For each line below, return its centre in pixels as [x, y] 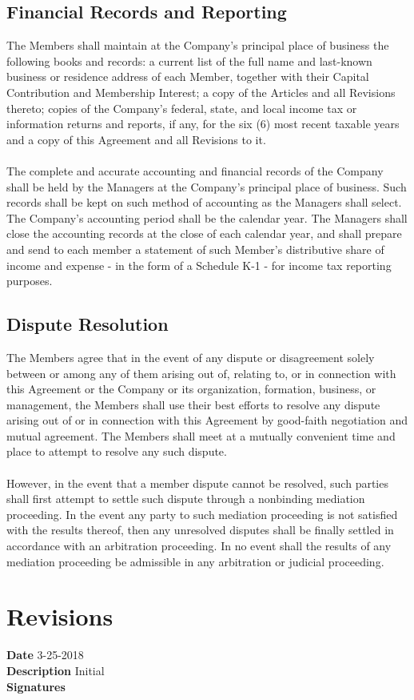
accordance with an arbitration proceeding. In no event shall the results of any [199, 546]
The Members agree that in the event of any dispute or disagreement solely [191, 357]
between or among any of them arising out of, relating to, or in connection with [201, 373]
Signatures [36, 686]
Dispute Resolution [88, 324]
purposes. [30, 281]
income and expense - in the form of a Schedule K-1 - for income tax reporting [199, 265]
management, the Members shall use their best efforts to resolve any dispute [193, 404]
